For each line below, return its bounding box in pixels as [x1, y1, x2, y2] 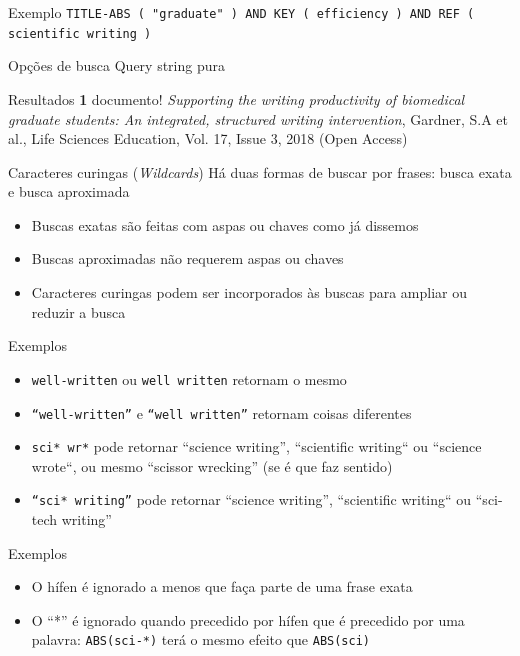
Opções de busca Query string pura [8, 55, 225, 76]
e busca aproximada [8, 181, 130, 202]
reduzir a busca [31, 301, 126, 322]
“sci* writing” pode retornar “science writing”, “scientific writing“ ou [31, 489, 472, 510]
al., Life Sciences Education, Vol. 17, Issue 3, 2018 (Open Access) [8, 128, 408, 149]
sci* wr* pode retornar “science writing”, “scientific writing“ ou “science [31, 436, 482, 457]
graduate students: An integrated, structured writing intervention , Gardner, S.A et [8, 108, 508, 129]
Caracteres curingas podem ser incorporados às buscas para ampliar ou [31, 282, 468, 303]
